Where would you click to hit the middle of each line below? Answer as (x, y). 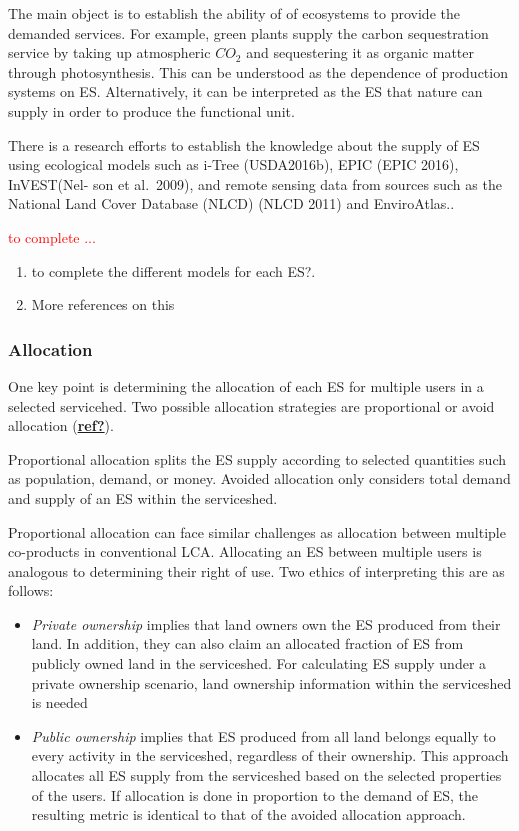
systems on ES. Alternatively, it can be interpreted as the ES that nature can (245, 91)
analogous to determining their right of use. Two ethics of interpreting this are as (256, 570)
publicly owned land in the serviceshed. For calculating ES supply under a (259, 663)
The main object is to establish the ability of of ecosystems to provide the (234, 13)
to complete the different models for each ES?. (173, 270)
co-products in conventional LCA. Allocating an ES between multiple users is (245, 551)
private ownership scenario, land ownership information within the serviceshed (271, 682)
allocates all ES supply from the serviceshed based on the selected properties (266, 775)
